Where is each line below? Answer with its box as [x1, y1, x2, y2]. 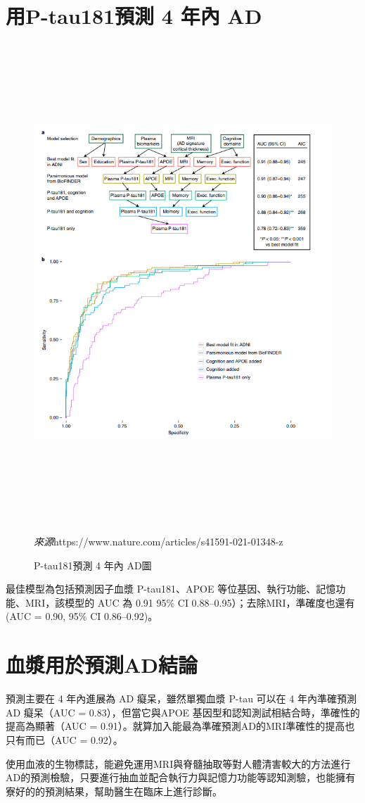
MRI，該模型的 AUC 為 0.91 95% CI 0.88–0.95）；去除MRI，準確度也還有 [25, 595, 355, 609]
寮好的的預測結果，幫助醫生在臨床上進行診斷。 [6, 783, 222, 798]
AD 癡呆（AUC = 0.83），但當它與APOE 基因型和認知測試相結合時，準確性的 [6, 704, 360, 719]
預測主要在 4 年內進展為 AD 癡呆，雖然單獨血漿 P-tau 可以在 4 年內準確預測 [6, 691, 357, 706]
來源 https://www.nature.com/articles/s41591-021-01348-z [34, 534, 283, 549]
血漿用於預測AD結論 [6, 650, 198, 679]
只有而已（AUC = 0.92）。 [6, 732, 123, 747]
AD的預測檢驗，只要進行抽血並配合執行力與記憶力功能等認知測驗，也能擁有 [6, 770, 356, 785]
